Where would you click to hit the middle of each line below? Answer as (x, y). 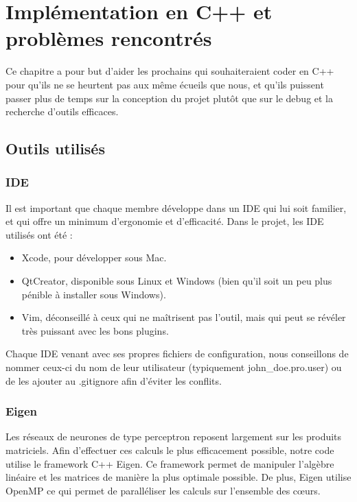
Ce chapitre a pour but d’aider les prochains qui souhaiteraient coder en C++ (170, 71)
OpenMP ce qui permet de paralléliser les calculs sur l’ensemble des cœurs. (163, 490)
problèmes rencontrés (109, 38)
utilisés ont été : (39, 234)
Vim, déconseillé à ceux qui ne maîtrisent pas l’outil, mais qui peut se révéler (184, 317)
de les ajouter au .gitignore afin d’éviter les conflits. (114, 380)
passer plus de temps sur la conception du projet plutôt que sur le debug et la (170, 98)
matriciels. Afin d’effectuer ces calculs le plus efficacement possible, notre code (170, 450)
